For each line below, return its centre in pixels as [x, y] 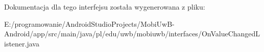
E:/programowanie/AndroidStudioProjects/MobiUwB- [89, 23]
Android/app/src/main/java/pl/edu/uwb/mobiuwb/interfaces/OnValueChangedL [132, 34]
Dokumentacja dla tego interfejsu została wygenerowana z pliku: [105, 7]
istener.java [22, 43]
